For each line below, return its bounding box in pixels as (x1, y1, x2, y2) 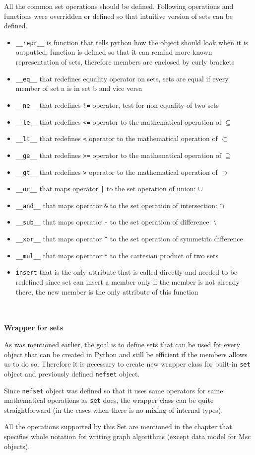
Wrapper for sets (4, 322, 63, 333)
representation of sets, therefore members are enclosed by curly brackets (15, 57, 235, 67)
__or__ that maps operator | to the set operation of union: (15, 183, 196, 194)
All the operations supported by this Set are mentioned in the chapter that (4, 421, 232, 432)
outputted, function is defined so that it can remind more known (15, 47, 212, 57)
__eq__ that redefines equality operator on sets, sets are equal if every (15, 73, 229, 83)
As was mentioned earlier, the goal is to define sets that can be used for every (4, 339, 240, 350)
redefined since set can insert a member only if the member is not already (15, 277, 240, 287)
